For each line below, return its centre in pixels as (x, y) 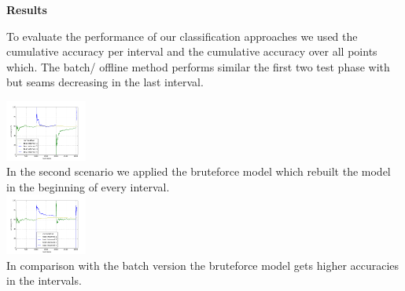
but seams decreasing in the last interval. (105, 82)
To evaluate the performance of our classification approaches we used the (182, 36)
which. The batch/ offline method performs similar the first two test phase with (198, 66)
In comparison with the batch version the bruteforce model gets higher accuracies (203, 265)
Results (27, 9)
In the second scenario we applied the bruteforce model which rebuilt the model (199, 171)
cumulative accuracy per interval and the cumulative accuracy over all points (192, 51)
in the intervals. (44, 280)
